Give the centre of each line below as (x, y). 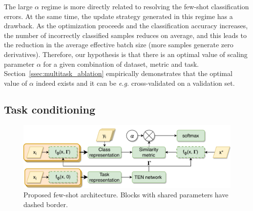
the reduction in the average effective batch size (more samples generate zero (119, 45)
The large (18, 6)
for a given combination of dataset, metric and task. (121, 64)
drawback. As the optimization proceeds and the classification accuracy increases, (126, 26)
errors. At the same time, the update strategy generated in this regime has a (118, 16)
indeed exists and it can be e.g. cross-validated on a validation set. (135, 83)
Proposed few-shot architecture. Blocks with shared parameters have (126, 195)
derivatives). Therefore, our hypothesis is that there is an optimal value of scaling (126, 54)
